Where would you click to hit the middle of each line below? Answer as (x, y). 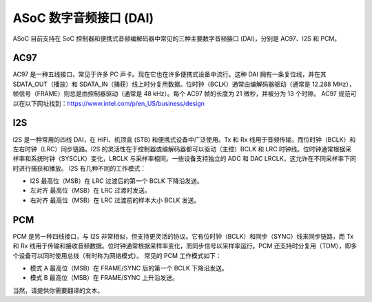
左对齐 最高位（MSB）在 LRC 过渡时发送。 (90, 191)
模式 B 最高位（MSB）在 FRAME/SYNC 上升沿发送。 (104, 278)
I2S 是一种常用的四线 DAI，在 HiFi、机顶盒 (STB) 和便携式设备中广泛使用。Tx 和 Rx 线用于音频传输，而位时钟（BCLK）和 (184, 139)
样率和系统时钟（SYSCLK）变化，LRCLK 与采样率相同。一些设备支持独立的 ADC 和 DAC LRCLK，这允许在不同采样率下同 (184, 159)
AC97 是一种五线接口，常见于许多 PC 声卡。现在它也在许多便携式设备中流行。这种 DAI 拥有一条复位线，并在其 (169, 74)
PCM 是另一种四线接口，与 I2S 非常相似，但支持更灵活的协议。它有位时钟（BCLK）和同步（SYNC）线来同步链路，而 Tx (183, 236)
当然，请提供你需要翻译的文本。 (58, 290)
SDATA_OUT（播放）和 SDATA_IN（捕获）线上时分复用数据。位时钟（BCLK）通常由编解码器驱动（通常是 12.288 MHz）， (184, 84)
